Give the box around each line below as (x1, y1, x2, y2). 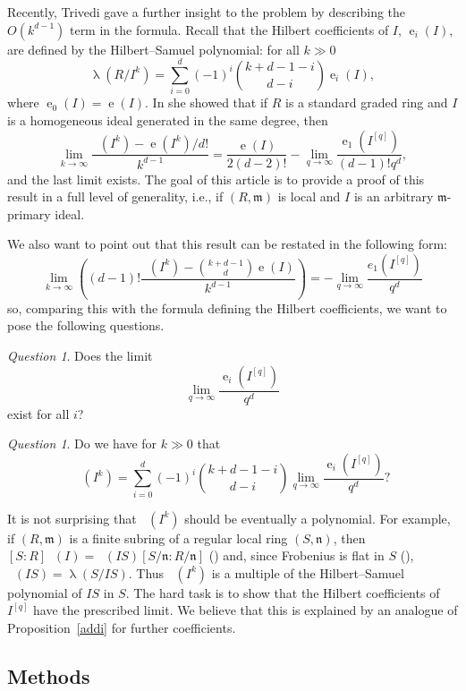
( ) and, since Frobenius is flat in (208, 546, 385, 565)
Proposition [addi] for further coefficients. (7, 618, 236, 636)
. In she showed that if (145, 93, 268, 112)
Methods (7, 661, 90, 689)
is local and (277, 187, 341, 206)
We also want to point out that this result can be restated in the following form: (7, 235, 447, 253)
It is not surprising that (7, 508, 137, 527)
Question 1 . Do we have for (7, 434, 157, 453)
